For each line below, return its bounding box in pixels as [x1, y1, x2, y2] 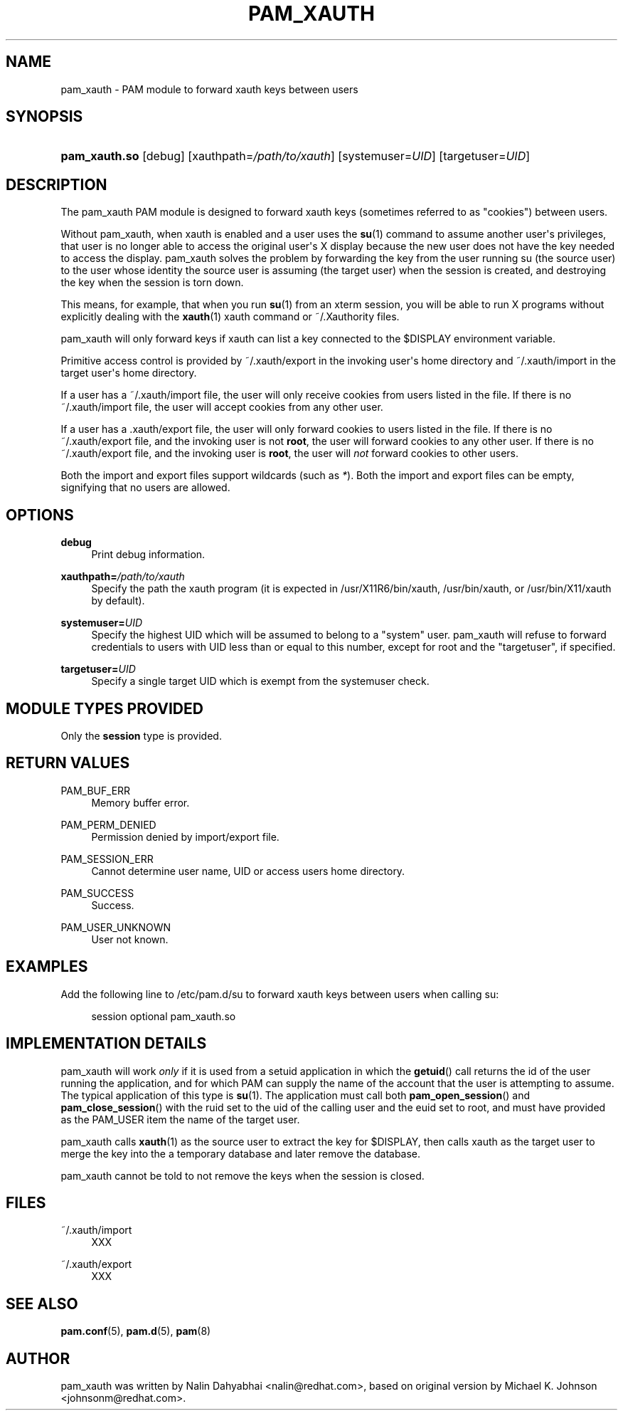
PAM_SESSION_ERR [60, 852, 154, 865]
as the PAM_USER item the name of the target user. [60, 1113, 300, 1126]
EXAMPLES [6, 958, 88, 976]
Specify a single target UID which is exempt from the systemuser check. [91, 675, 430, 688]
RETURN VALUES [6, 754, 130, 772]
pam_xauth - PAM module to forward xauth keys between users [60, 83, 358, 95]
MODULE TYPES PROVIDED [6, 699, 203, 718]
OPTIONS [6, 505, 74, 524]
